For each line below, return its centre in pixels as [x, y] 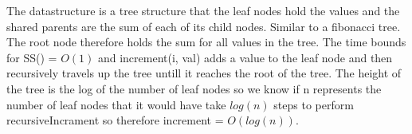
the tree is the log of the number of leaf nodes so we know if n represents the [194, 88]
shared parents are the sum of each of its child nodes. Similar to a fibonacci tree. [204, 26]
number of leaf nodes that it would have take [116, 104]
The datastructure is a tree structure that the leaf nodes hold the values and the [203, 10]
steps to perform [314, 104]
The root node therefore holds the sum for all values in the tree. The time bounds [206, 42]
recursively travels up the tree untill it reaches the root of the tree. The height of [204, 73]
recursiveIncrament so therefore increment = [115, 120]
